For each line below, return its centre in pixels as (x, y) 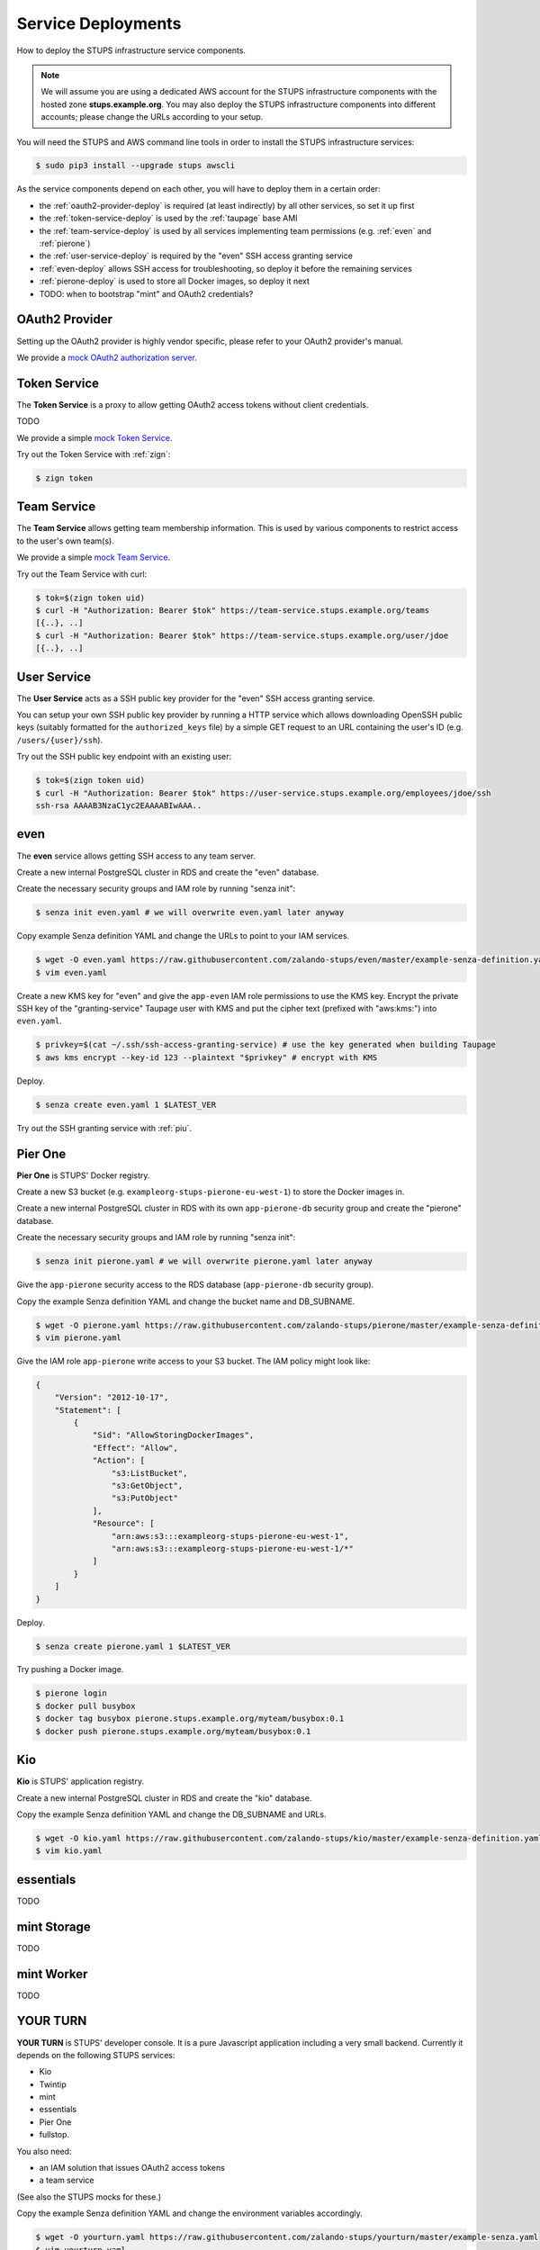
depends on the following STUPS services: (96, 2055)
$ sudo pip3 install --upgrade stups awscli (135, 166)
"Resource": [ (123, 1524)
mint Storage (54, 1926)
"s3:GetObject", (147, 1486)
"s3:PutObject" (145, 1498)
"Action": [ (119, 1461)
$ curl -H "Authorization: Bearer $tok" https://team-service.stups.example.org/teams (233, 611)
